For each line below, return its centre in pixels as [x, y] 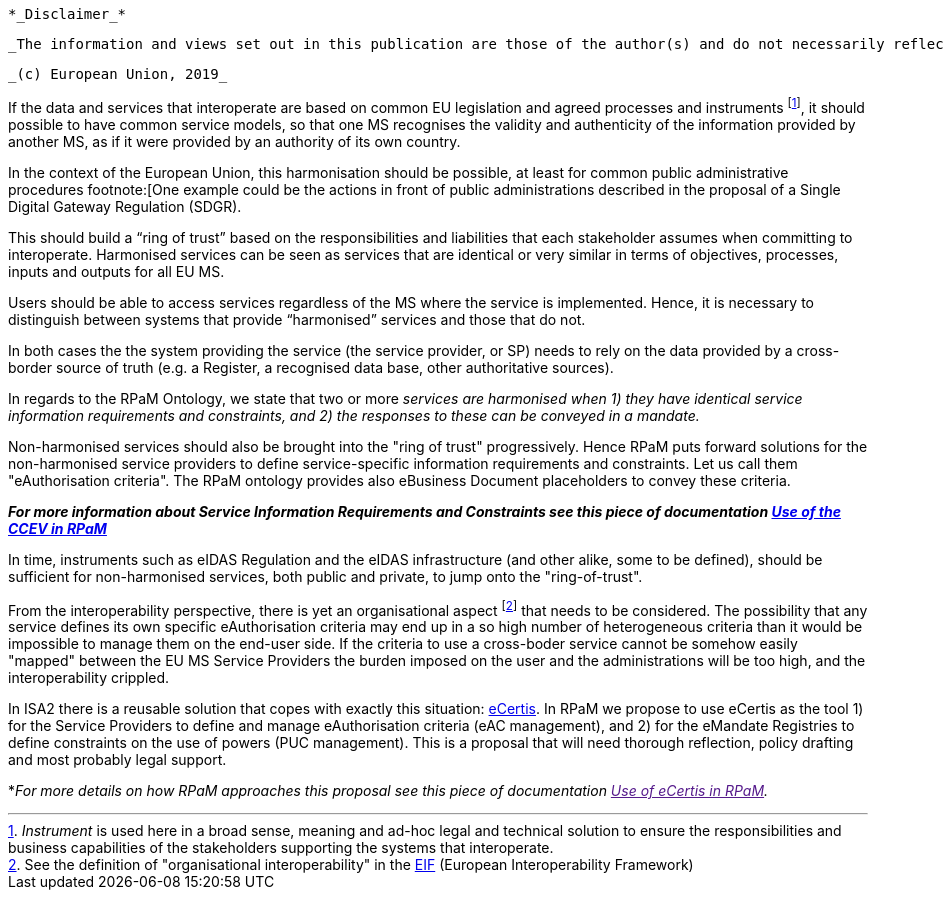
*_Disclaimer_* [67, 14]
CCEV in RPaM [57, 528]
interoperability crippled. [89, 678]
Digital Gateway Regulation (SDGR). [125, 206]
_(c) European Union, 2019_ [118, 74]
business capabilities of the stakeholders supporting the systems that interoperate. [281, 848]
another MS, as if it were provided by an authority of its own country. [234, 141]
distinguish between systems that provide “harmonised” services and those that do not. [297, 319]
